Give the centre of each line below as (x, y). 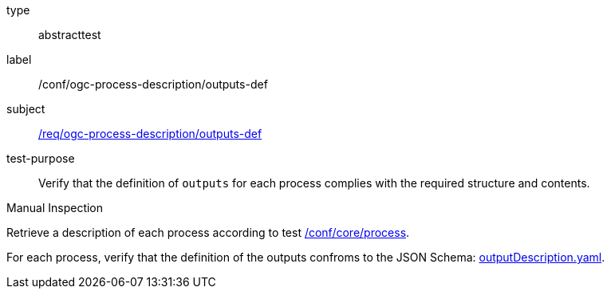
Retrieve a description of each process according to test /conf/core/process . (208, 232)
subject (26, 109)
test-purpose (41, 158)
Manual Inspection (55, 208)
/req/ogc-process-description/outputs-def (150, 134)
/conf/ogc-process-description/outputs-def (153, 84)
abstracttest (70, 35)
